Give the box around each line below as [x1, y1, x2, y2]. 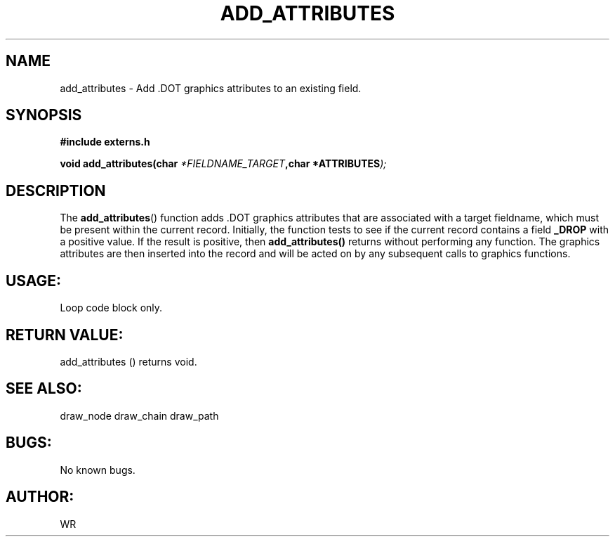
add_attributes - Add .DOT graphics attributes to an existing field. [60, 82, 362, 94]
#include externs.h [60, 136, 150, 148]
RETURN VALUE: [6, 325, 124, 344]
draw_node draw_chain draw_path [60, 409, 219, 422]
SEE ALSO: [6, 380, 82, 398]
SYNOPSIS [6, 106, 82, 124]
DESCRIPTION [6, 181, 106, 200]
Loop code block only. [60, 302, 163, 314]
